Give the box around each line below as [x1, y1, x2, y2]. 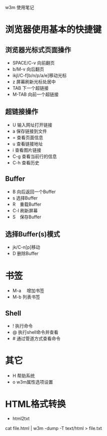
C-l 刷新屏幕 [12, 207, 38, 213]
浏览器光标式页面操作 [5, 45, 71, 54]
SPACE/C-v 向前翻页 [12, 60, 55, 66]
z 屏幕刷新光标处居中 [12, 79, 56, 85]
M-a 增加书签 [12, 288, 44, 294]
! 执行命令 [12, 323, 33, 329]
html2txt [12, 415, 30, 422]
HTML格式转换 [5, 399, 66, 410]
